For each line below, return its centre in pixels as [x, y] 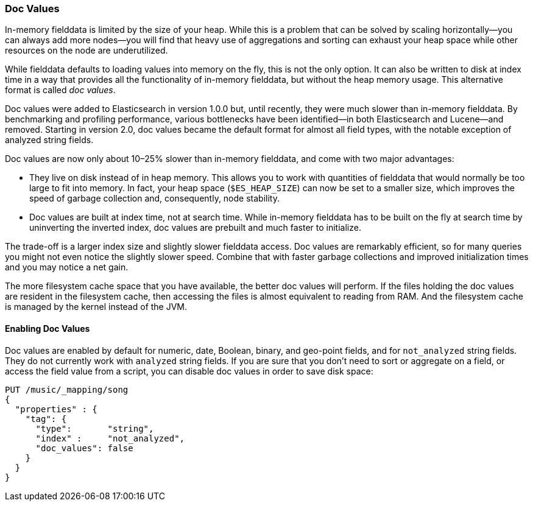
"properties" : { [56, 409]
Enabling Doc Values [48, 328]
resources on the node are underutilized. [86, 51]
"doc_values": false [84, 448]
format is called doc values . [60, 90]
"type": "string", [95, 428]
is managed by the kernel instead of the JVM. [96, 307]
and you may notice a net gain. [67, 267]
